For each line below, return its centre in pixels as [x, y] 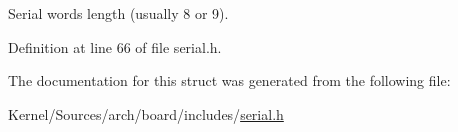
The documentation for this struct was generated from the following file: [229, 80]
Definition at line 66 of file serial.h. [115, 46]
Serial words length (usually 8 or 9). [118, 13]
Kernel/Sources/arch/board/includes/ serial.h [146, 113]
